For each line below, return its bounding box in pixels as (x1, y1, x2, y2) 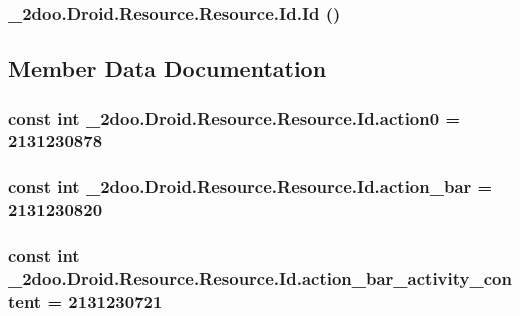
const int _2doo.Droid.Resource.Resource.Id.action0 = (8, 105, 461, 130)
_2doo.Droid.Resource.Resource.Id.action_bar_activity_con (8, 266, 512, 290)
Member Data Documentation (8, 53, 327, 84)
